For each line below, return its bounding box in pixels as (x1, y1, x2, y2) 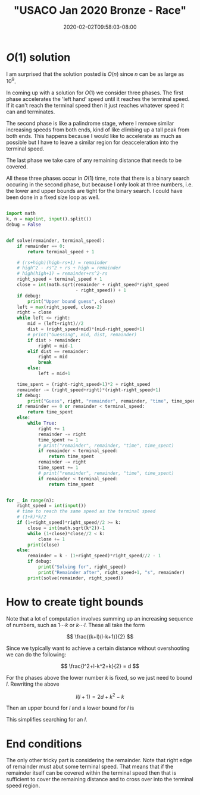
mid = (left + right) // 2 (27, 321, 84, 327)
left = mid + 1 (37, 371, 70, 377)
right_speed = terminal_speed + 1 (17, 276, 102, 283)
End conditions (6, 737, 82, 750)
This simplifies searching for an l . (6, 716, 87, 723)
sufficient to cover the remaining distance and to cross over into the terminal (6, 776, 193, 783)
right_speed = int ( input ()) (17, 503, 86, 509)
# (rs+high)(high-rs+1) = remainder (17, 259, 108, 266)
